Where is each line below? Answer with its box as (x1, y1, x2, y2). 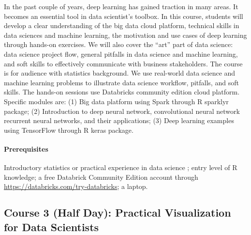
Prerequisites (4, 143, 48, 154)
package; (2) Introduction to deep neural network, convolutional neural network (4, 106, 240, 116)
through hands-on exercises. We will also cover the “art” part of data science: (4, 39, 233, 49)
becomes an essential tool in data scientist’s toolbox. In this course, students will (4, 11, 243, 21)
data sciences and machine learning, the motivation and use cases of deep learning (4, 30, 247, 40)
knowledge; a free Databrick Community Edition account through (4, 172, 198, 182)
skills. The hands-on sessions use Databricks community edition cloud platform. (4, 87, 240, 97)
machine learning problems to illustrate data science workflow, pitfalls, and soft (4, 77, 239, 87)
